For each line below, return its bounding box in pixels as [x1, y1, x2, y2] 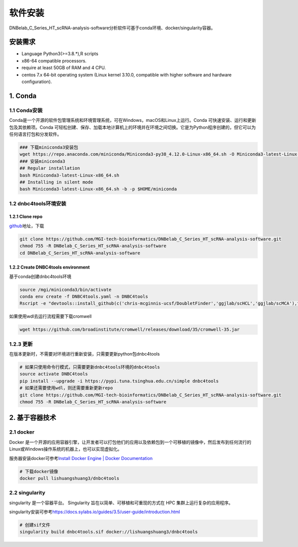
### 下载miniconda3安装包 [19, 144, 78, 150]
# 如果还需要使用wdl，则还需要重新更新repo [19, 385, 113, 391]
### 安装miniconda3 [19, 158, 66, 164]
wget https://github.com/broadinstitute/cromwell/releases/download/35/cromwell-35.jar [19, 327, 240, 333]
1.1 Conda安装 [9, 107, 43, 114]
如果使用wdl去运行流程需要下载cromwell [9, 313, 92, 319]
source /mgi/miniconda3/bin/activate [19, 286, 112, 292]
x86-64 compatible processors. [21, 58, 87, 64]
